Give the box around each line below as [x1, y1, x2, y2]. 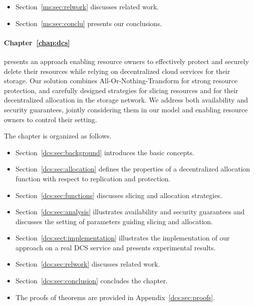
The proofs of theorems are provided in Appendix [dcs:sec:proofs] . [15, 292, 215, 302]
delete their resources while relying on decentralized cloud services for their [4, 66, 230, 76]
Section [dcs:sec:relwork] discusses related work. [15, 259, 160, 269]
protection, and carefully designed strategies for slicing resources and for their [4, 85, 239, 95]
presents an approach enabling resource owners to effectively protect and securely [4, 56, 249, 66]
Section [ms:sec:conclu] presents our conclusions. [15, 18, 162, 28]
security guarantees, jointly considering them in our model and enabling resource [4, 104, 248, 114]
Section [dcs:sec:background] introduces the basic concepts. [15, 147, 194, 157]
